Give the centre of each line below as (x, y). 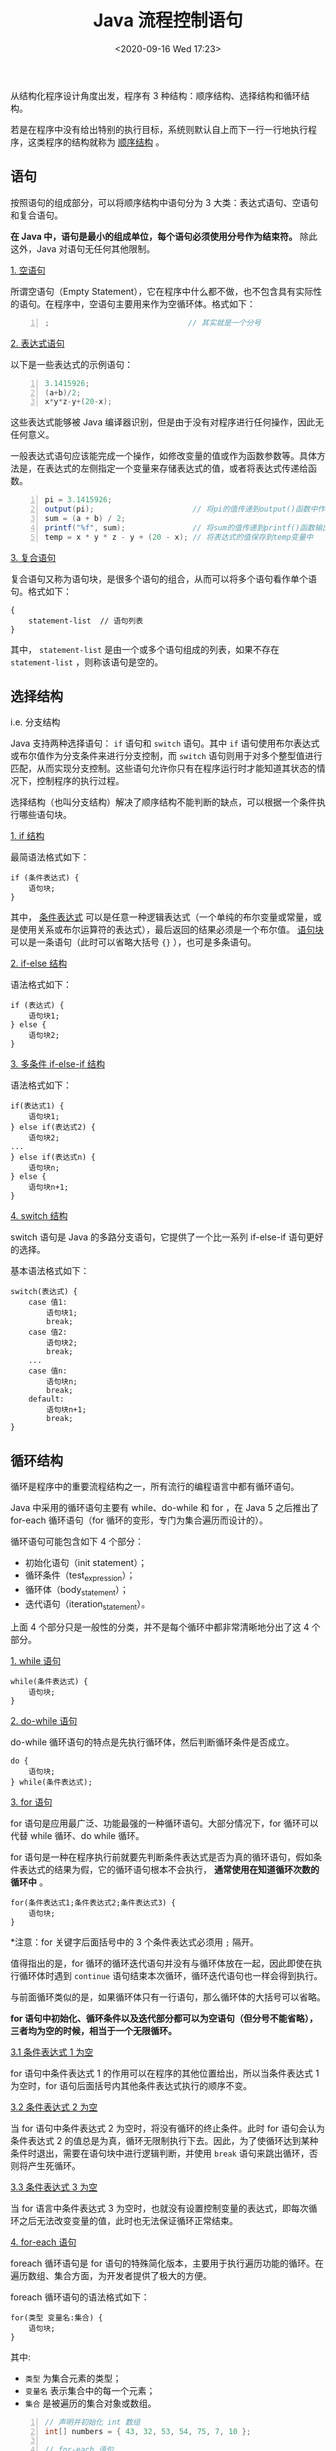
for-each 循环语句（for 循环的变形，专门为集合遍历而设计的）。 (139, 1520)
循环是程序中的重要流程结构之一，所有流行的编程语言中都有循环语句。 (155, 1487)
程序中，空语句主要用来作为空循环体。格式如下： (154, 303)
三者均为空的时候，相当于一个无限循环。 (93, 2030)
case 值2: (48, 1332)
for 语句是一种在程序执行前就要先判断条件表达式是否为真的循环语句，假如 (162, 1857)
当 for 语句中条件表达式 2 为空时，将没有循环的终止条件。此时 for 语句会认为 (168, 2128)
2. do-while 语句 (44, 1720)
